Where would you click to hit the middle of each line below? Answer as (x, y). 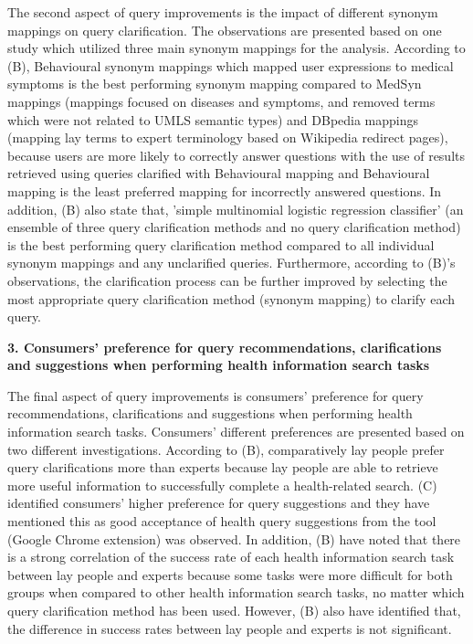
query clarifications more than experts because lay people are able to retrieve (223, 467)
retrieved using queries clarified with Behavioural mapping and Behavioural (219, 173)
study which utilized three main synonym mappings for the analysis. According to (236, 48)
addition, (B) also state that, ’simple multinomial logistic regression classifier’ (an (236, 209)
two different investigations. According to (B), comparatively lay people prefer (226, 449)
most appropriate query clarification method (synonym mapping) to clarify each (231, 298)
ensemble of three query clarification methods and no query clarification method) (234, 227)
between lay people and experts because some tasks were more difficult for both (230, 574)
